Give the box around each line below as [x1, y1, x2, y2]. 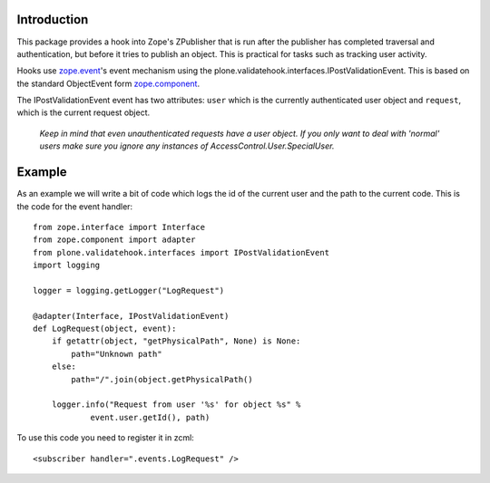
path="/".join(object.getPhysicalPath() [71, 374, 253, 384]
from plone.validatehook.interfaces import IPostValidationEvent [33, 247, 330, 257]
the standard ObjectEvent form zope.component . [16, 78, 200, 89]
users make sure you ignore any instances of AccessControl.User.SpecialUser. [39, 140, 335, 151]
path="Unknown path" [71, 349, 162, 359]
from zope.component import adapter [33, 235, 196, 245]
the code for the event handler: [16, 200, 133, 212]
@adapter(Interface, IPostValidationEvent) [33, 311, 230, 321]
